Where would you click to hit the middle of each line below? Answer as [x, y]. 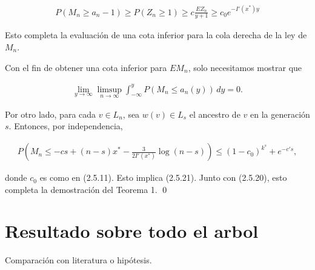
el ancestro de [215, 114]
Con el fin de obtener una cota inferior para [86, 67]
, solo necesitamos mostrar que [245, 67]
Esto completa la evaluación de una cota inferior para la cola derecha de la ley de [156, 35]
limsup [110, 89]
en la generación [280, 114]
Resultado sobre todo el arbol [132, 231]
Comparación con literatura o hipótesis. [78, 260]
